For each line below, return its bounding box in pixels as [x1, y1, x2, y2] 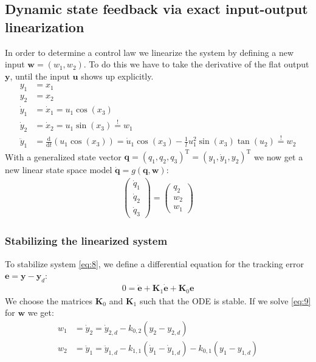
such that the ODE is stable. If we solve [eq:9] [139, 294, 311, 307]
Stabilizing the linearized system [5, 233, 168, 248]
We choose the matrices [5, 294, 93, 307]
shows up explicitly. [81, 69, 154, 82]
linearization [5, 17, 84, 36]
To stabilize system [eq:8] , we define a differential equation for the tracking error [5, 257, 304, 270]
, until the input [10, 69, 70, 82]
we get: [27, 306, 54, 319]
